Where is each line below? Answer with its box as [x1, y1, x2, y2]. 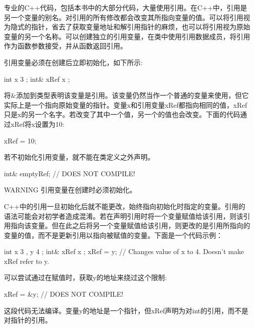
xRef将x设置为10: [10, 118, 64, 129]
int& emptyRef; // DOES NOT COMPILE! [4, 168, 135, 178]
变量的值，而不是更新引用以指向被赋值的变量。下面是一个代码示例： [4, 230, 223, 240]
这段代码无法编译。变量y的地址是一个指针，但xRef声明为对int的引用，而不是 [4, 305, 249, 315]
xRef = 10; [4, 135, 37, 145]
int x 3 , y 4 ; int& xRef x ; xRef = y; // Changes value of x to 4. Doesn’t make [4, 246, 244, 257]
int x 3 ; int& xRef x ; [4, 73, 70, 84]
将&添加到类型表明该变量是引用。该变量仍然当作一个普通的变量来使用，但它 [4, 90, 249, 100]
